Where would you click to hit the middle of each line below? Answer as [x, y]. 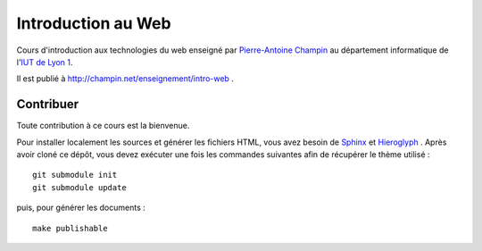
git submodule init [75, 175]
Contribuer [48, 104]
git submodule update [79, 187]
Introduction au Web [94, 23]
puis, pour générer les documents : [81, 208]
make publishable [70, 228]
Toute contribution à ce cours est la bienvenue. [103, 126]
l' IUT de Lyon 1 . [45, 62]
